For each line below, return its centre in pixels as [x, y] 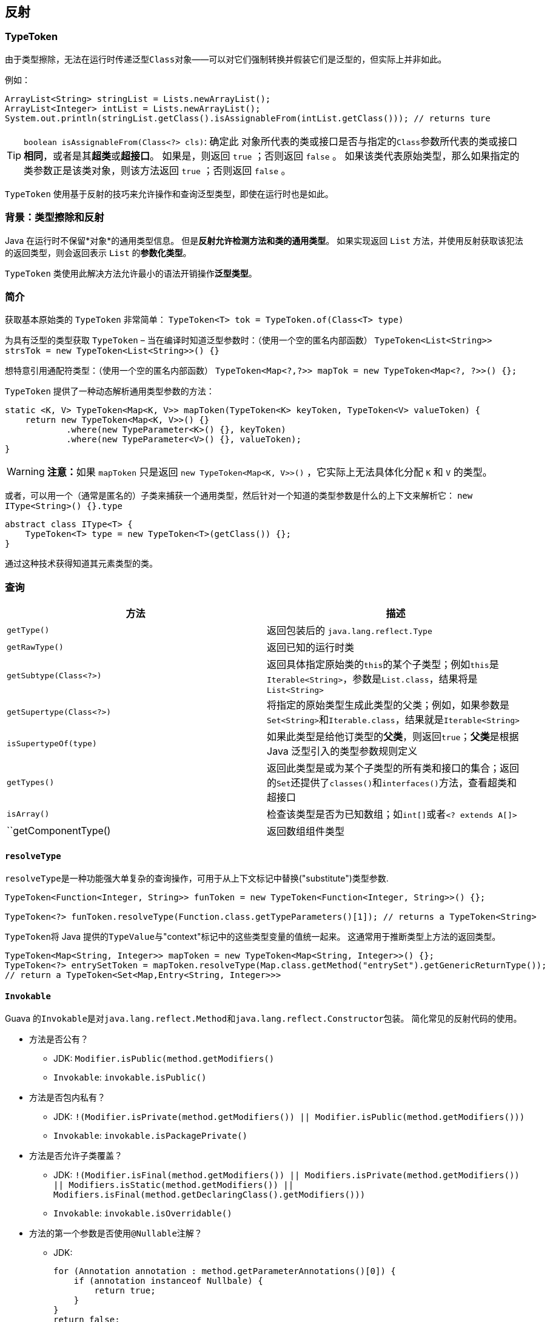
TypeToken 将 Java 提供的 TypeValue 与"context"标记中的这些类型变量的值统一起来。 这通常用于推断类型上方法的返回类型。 [253, 937]
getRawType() [35, 647]
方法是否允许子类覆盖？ [76, 1156]
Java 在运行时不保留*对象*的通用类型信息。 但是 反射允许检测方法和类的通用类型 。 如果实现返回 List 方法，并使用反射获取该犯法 [264, 240]
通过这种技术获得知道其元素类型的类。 [81, 564]
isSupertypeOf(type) [52, 743]
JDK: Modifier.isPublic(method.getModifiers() [164, 1059]
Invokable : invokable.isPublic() [130, 1077]
